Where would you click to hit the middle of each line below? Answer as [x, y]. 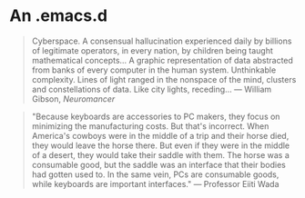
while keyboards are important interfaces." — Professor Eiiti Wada [155, 183]
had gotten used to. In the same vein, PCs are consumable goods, [155, 174]
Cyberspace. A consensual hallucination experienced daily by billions [162, 41]
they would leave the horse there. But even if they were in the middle [161, 145]
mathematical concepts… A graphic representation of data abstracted [163, 60]
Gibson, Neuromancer [73, 99]
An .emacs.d [58, 16]
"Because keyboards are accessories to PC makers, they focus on [156, 116]
